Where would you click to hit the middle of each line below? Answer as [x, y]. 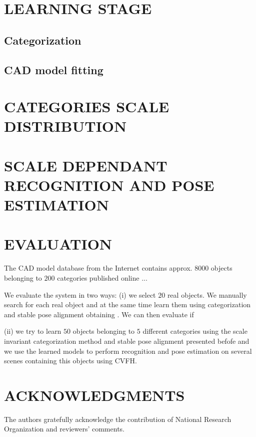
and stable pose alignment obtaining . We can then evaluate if [99, 314]
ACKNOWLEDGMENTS [94, 395]
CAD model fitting [54, 69]
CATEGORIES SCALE [87, 106]
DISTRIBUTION [65, 126]
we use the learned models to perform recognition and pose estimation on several [128, 351]
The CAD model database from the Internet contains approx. [98, 268]
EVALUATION [58, 244]
